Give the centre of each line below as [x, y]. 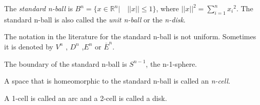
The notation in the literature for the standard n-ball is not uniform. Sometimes [130, 36]
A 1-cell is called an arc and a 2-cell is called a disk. [86, 98]
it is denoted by [29, 46]
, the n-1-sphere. [172, 63]
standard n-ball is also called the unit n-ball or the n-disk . [95, 19]
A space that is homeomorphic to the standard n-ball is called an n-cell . [117, 81]
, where [167, 8]
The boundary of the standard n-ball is [66, 63]
